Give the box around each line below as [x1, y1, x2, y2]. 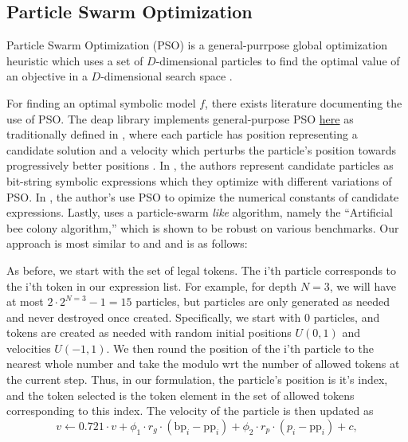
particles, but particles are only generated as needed [135, 293, 390, 310]
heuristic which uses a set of [6, 52, 143, 68]
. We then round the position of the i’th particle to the [106, 339, 374, 356]
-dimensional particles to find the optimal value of [155, 52, 400, 68]
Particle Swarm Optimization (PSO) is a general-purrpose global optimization [6, 37, 387, 53]
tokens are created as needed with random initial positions [6, 324, 292, 341]
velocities [6, 339, 51, 356]
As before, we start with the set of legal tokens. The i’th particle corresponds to [6, 261, 397, 278]
